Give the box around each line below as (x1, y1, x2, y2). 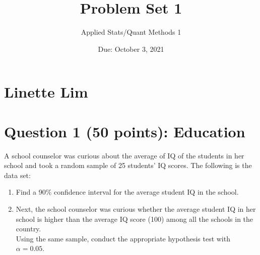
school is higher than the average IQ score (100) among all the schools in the (16, 213, 253, 224)
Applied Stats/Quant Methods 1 (81, 27, 181, 37)
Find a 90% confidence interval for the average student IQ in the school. (16, 187, 239, 197)
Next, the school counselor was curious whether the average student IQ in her (16, 204, 256, 214)
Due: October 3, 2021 (98, 43, 164, 54)
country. (16, 223, 41, 234)
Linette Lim (4, 81, 88, 102)
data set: (4, 169, 31, 180)
